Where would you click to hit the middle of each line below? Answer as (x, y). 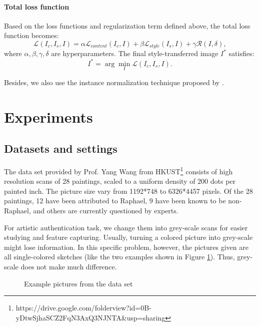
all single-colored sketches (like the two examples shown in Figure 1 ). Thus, (119, 257)
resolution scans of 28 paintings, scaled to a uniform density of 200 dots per (120, 181)
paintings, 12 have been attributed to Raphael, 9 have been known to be (115, 201)
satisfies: (241, 53)
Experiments (48, 116)
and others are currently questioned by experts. (106, 210)
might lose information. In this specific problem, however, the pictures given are (126, 247)
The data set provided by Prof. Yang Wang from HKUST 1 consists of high (118, 170)
